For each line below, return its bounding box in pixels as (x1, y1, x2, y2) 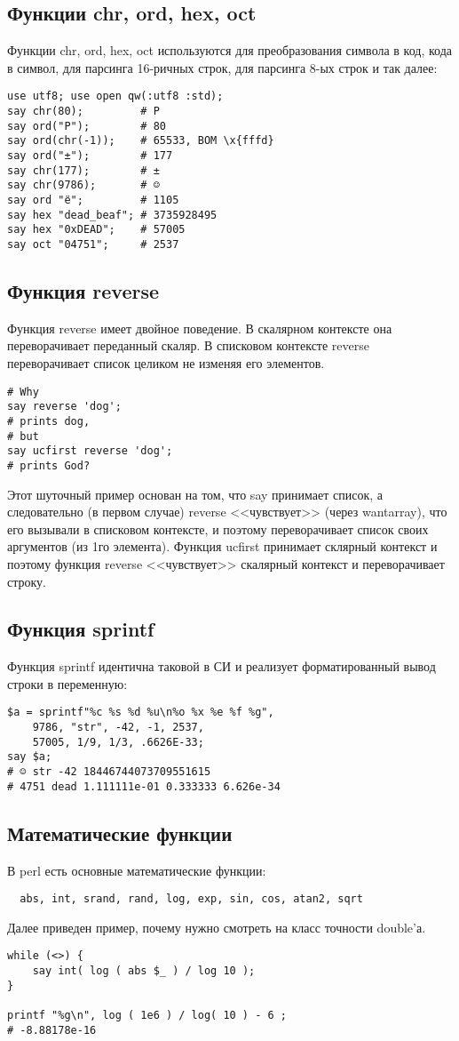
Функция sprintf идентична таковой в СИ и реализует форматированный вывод (7, 657, 436, 676)
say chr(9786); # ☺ (7, 179, 160, 192)
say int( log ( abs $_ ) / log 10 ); (32, 965, 256, 978)
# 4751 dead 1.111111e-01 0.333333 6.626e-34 (7, 780, 281, 793)
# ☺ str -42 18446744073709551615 (7, 765, 211, 779)
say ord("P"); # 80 (7, 119, 166, 132)
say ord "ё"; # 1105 (7, 193, 179, 206)
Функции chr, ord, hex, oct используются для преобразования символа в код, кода (7, 41, 452, 60)
